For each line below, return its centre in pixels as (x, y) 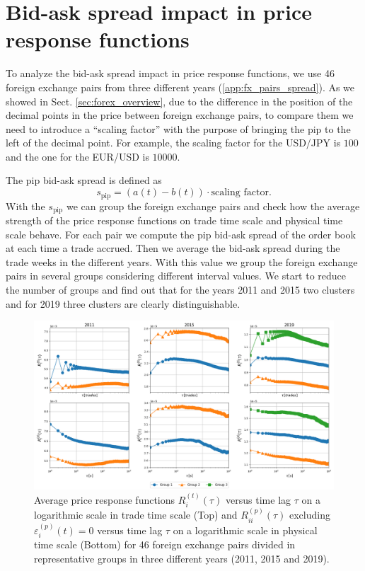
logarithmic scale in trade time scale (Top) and (136, 515)
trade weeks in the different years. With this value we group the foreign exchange (182, 261)
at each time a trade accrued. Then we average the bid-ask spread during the (173, 248)
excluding (310, 515)
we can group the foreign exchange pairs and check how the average (213, 206)
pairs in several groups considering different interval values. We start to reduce (176, 276)
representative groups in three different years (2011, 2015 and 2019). (182, 558)
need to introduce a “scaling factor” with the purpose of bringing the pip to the (178, 128)
